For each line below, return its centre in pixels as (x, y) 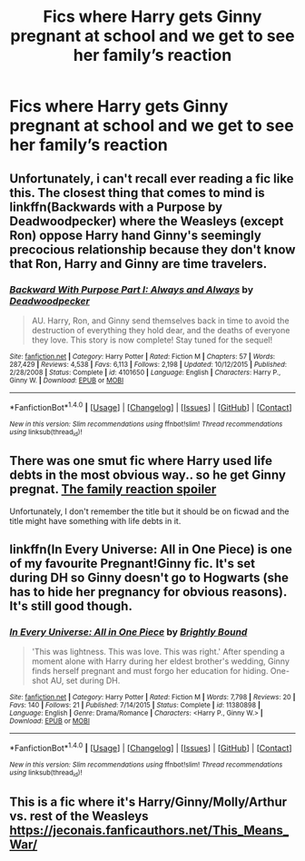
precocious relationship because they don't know (152, 249)
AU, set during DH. (85, 681)
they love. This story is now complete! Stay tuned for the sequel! (152, 340)
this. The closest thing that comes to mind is (137, 193)
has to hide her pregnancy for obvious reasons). (148, 592)
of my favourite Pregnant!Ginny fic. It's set (133, 564)
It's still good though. (71, 606)
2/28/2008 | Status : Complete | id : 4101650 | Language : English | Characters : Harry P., (145, 372)
